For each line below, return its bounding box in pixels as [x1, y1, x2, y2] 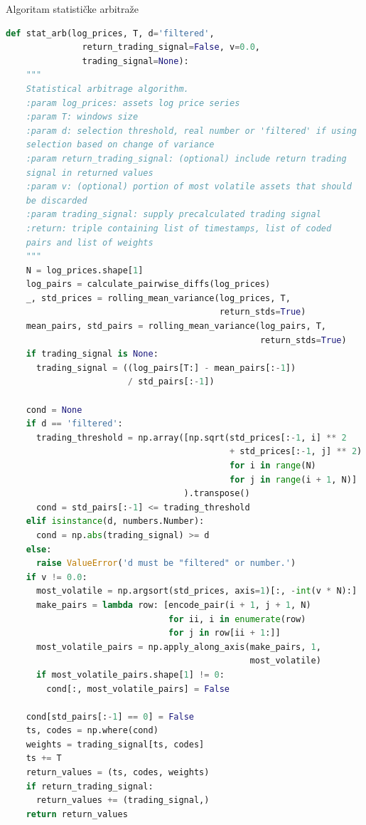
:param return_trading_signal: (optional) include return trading [26, 153, 347, 164]
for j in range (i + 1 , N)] [230, 474, 357, 485]
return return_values [26, 809, 128, 819]
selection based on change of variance [26, 140, 215, 150]
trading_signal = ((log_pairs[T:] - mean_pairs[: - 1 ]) [36, 362, 296, 373]
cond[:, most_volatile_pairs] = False [46, 683, 230, 694]
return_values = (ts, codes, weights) [26, 767, 210, 778]
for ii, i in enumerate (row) [168, 614, 306, 624]
